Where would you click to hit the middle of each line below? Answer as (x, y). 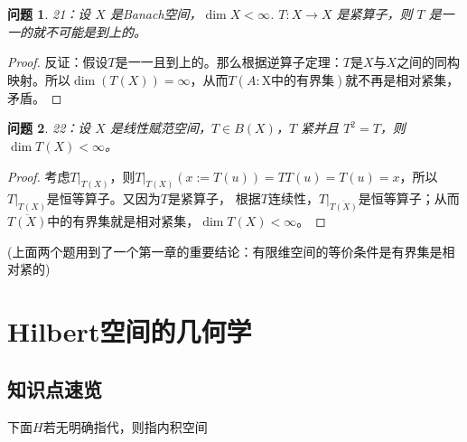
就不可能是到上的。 (89, 31)
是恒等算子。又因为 (103, 198)
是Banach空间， (156, 14)
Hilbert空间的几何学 (130, 331)
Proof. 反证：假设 (58, 62)
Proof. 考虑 (39, 176)
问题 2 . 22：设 (49, 128)
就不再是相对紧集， (402, 79)
